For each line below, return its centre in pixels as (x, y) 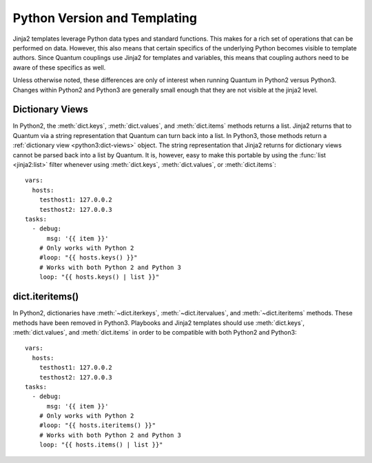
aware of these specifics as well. (59, 67)
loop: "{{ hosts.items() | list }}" (101, 445)
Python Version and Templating (105, 18)
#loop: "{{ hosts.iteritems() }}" (97, 425)
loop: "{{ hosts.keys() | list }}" (99, 277)
